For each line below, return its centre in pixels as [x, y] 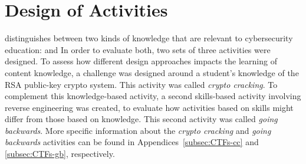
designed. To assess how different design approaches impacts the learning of [141, 61]
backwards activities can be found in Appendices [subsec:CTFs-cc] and [132, 142]
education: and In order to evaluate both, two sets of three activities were [138, 49]
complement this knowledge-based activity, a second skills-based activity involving [153, 96]
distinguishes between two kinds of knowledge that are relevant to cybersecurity [149, 38]
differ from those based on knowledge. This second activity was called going [141, 119]
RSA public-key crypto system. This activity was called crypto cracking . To [141, 84]
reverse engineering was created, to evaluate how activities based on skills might [149, 107]
